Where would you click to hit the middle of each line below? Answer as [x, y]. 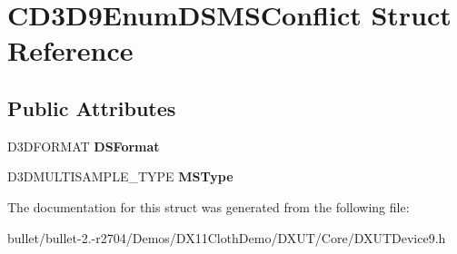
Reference [70, 50]
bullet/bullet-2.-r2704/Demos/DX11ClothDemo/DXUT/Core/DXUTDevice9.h [227, 237]
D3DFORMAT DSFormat [84, 146]
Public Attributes [92, 107]
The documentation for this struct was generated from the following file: [209, 206]
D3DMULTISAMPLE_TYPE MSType [120, 176]
